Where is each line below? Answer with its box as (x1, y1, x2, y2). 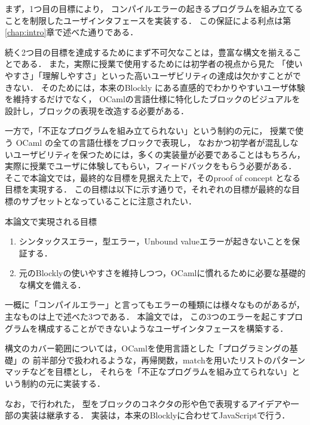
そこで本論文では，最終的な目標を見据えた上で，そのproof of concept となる (5, 171, 300, 184)
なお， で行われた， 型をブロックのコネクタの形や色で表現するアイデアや (5, 397, 291, 409)
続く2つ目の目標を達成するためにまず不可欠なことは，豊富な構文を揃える (5, 45, 293, 58)
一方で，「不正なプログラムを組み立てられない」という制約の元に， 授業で (5, 124, 295, 137)
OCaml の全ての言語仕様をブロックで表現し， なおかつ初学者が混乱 (16, 136, 282, 148)
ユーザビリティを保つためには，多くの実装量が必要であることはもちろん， (13, 148, 305, 160)
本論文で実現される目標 (5, 215, 97, 227)
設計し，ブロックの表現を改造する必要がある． (5, 104, 189, 117)
